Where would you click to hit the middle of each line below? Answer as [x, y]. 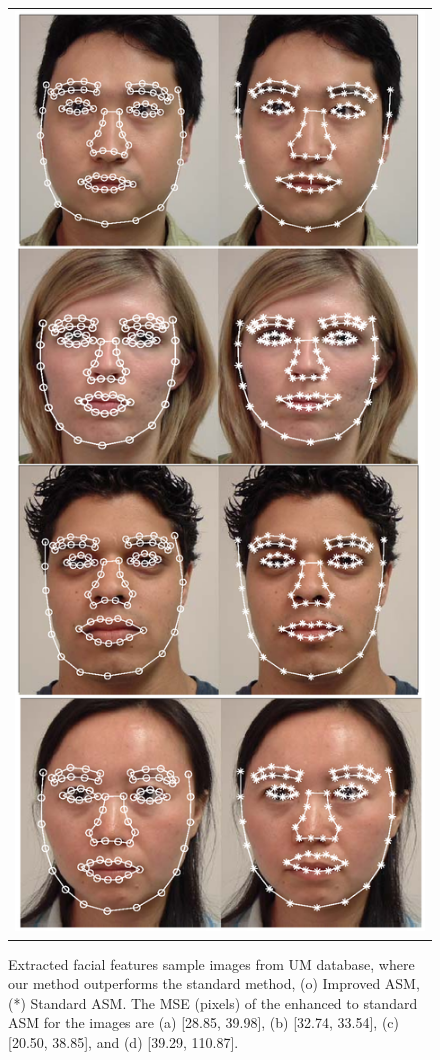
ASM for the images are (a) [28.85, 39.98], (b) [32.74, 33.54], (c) [203, 1022]
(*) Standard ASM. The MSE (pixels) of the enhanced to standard [213, 1002]
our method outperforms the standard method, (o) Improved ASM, [214, 983]
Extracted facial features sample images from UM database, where [211, 963]
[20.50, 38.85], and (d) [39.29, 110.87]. [123, 1041]
